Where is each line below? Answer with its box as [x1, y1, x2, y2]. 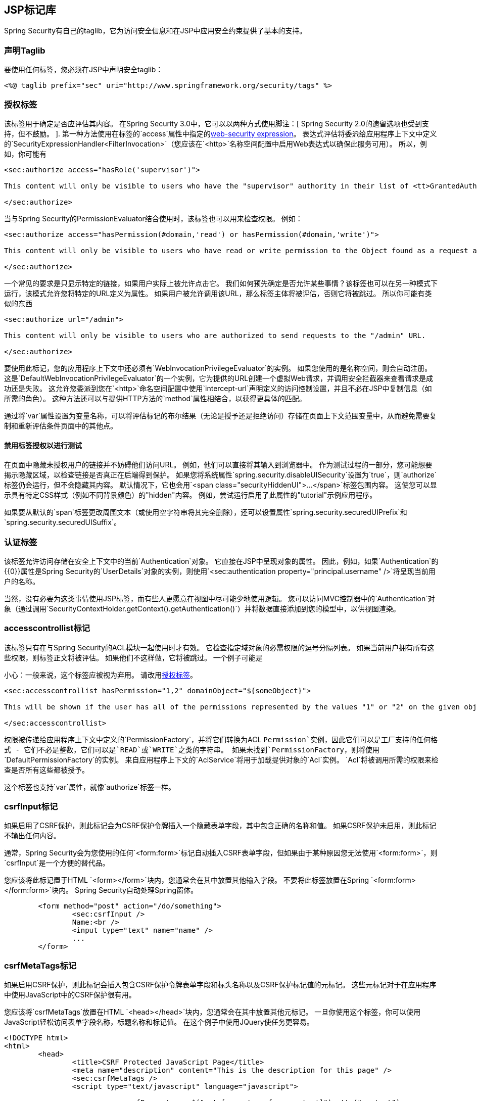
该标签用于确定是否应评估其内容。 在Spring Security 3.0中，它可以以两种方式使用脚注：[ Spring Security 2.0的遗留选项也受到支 [4, 119, 429, 128]
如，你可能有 [4, 149, 46, 158]
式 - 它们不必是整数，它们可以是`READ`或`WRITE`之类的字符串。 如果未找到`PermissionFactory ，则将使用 [4, 745, 380, 754]
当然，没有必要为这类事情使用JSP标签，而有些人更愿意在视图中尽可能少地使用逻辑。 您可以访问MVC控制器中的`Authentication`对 [4, 594, 435, 603]
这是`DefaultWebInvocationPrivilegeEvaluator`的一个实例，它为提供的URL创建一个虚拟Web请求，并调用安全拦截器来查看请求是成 [4, 373, 433, 382]
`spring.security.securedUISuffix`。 [4, 518, 121, 527]
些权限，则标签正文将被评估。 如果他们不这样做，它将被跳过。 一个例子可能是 [4, 653, 263, 662]
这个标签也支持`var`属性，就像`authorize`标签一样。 [4, 782, 175, 791]
